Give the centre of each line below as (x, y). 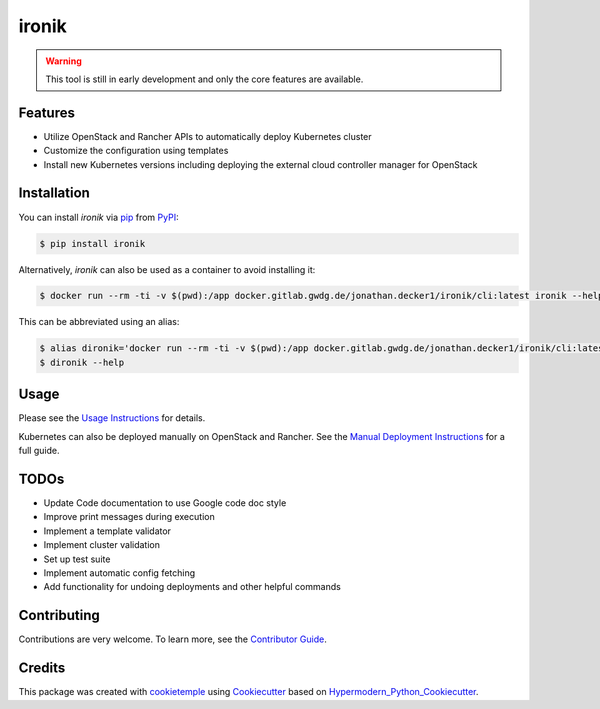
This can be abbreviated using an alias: (99, 322)
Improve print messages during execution (129, 517)
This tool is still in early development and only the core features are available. (204, 79)
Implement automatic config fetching (119, 572)
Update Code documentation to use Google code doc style (165, 503)
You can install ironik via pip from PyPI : (98, 217)
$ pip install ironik (92, 243)
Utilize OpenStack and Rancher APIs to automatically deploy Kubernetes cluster (207, 136)
